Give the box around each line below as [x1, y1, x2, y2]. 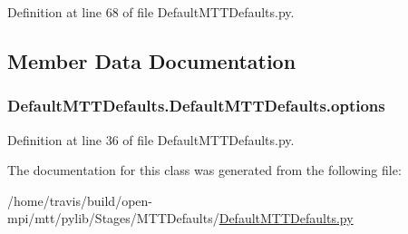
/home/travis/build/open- [7, 190, 152, 210]
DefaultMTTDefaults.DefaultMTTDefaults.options [7, 94, 385, 117]
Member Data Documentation [7, 46, 296, 74]
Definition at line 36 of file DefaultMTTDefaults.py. [7, 130, 295, 149]
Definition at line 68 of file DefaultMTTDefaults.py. [7, 3, 295, 21]
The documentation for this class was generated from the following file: [7, 161, 402, 180]
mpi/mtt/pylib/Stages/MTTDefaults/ [7, 209, 219, 228]
